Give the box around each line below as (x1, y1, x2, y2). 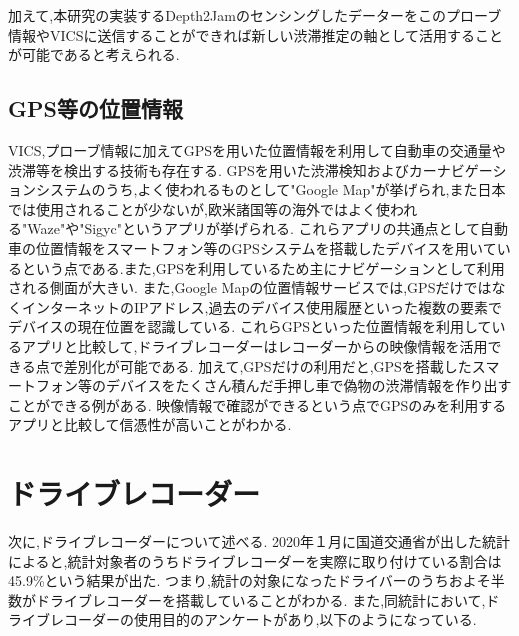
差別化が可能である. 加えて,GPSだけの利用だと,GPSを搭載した (63, 355, 472, 376)
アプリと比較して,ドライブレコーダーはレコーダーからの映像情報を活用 (21, 335, 488, 356)
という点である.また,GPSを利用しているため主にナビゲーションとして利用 (21, 257, 505, 278)
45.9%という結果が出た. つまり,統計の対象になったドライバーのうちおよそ (8, 570, 491, 591)
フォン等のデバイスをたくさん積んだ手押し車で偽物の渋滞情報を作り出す (35, 375, 512, 396)
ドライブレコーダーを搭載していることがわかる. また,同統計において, (35, 589, 486, 610)
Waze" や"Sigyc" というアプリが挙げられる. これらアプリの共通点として (27, 218, 481, 239)
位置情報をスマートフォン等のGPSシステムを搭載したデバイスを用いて (35, 237, 497, 258)
